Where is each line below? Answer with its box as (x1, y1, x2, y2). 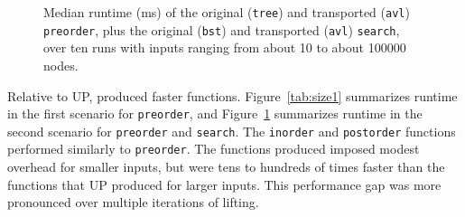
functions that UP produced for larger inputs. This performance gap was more (7, 175, 442, 193)
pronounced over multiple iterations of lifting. (7, 193, 259, 212)
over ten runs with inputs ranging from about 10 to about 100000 (43, 38, 406, 57)
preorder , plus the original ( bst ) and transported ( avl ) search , (43, 20, 400, 39)
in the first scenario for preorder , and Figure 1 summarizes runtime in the (7, 104, 423, 123)
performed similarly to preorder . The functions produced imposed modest (7, 139, 420, 158)
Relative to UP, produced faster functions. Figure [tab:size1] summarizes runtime (7, 86, 458, 105)
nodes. (43, 55, 79, 74)
